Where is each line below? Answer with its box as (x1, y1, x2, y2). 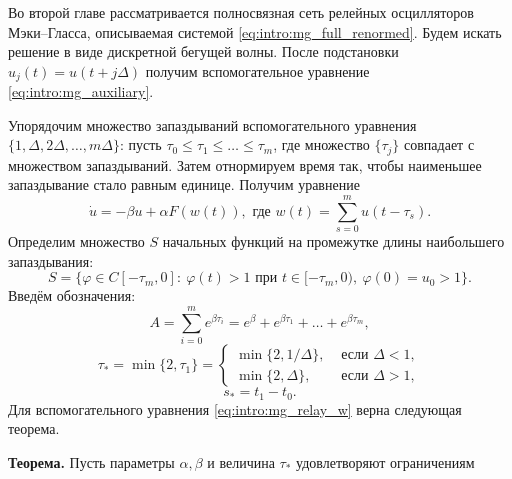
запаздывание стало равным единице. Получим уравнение (8, 174, 360, 195)
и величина (207, 451, 275, 472)
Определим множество (8, 231, 145, 252)
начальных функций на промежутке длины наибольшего (162, 231, 505, 252)
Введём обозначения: (8, 285, 136, 306)
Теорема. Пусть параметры (8, 451, 175, 472)
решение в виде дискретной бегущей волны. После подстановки (8, 41, 399, 62)
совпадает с (404, 134, 475, 155)
